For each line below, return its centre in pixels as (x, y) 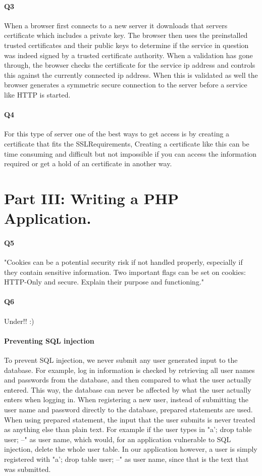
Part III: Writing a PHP (91, 198)
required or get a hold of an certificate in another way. (88, 163)
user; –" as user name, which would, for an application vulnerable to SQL (118, 439)
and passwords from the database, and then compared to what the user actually (128, 380)
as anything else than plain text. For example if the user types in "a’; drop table (128, 429)
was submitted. (28, 469)
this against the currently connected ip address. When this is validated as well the (131, 75)
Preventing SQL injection (49, 340)
